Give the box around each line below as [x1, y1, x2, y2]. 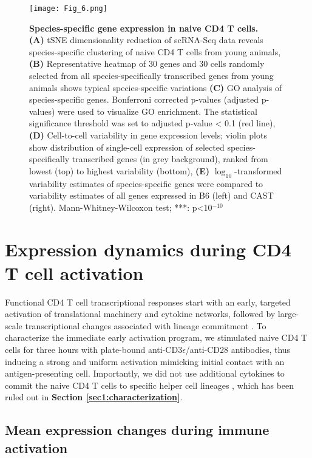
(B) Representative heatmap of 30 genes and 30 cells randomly [29, 57, 265, 70]
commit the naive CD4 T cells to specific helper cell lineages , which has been [5, 378, 294, 391]
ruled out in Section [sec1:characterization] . [5, 391, 183, 403]
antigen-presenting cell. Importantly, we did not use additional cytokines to [5, 367, 285, 380]
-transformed [234, 164, 282, 177]
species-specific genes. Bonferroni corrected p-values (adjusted [29, 93, 259, 106]
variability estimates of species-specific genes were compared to [29, 177, 263, 190]
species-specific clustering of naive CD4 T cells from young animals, [29, 45, 281, 58]
